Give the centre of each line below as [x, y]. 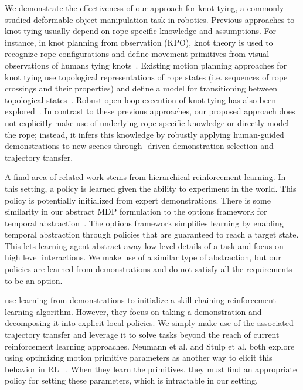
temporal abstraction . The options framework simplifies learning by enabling [144, 223]
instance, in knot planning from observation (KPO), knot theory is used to [139, 42]
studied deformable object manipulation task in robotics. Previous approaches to [150, 19]
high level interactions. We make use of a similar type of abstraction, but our [143, 257]
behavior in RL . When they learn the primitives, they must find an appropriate [151, 369]
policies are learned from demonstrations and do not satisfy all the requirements [149, 269]
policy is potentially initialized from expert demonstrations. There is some [138, 200]
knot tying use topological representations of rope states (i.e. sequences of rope [146, 77]
